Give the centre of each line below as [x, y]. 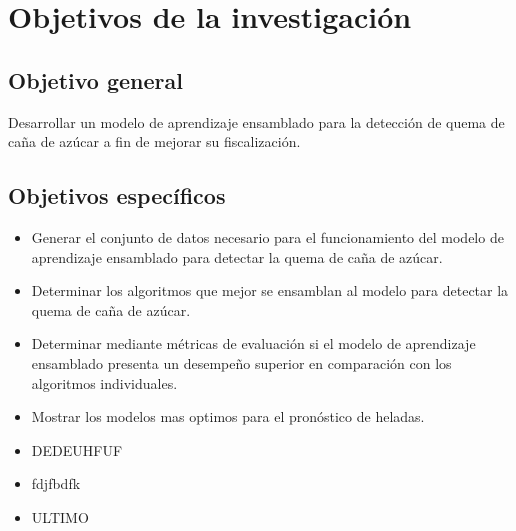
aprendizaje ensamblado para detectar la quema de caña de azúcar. [237, 256]
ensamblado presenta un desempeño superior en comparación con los [241, 362]
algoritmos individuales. [104, 382]
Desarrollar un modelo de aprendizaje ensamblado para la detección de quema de [256, 121]
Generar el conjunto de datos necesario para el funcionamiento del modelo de [267, 236]
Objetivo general [95, 79]
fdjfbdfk [56, 483]
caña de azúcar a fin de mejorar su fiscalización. [154, 141]
